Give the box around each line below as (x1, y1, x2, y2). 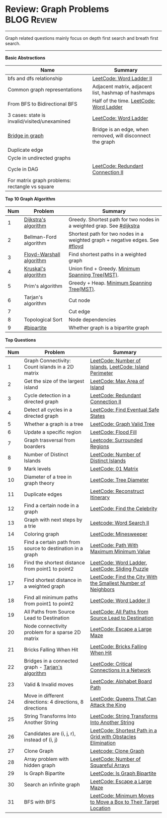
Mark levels (24, 465, 51, 472)
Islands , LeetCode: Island (90, 363, 149, 370)
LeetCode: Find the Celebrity (90, 505, 158, 512)
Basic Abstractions (5, 55, 46, 61)
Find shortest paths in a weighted (69, 251, 147, 258)
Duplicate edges (24, 491, 63, 498)
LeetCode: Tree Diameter (90, 476, 149, 483)
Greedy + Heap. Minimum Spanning (69, 279, 152, 286)
